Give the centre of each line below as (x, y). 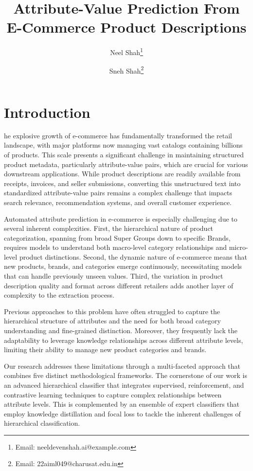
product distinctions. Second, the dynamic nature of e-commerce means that (133, 256)
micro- (238, 247)
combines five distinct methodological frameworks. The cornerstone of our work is (126, 375)
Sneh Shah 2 (126, 70)
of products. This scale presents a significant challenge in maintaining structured (124, 154)
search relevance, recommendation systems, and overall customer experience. (118, 202)
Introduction (47, 112)
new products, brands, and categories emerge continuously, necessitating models (123, 266)
